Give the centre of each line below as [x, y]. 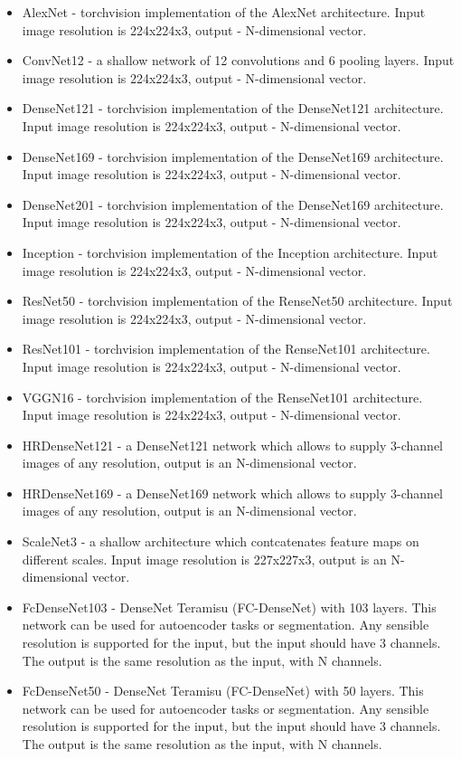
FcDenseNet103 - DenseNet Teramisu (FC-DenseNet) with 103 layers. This [229, 607]
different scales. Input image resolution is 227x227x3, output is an [204, 559]
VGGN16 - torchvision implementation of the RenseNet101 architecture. [222, 397]
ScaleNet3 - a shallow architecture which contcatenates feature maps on [221, 541]
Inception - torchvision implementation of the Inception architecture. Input [230, 252]
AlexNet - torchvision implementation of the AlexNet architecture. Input [224, 12]
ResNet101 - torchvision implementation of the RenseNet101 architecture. [226, 349]
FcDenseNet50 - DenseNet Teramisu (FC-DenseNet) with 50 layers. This [223, 691]
